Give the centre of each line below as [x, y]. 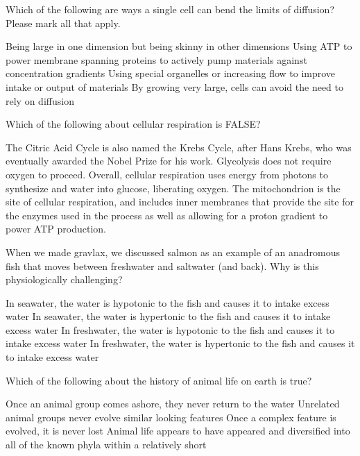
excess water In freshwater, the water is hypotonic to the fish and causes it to [170, 329]
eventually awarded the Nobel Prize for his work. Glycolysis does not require [169, 161]
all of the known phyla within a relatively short [106, 445]
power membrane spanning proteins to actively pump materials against [156, 59]
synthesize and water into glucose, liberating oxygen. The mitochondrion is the [173, 188]
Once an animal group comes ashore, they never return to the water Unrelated [173, 404]
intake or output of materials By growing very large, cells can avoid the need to [175, 86]
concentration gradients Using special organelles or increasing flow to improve [171, 73]
